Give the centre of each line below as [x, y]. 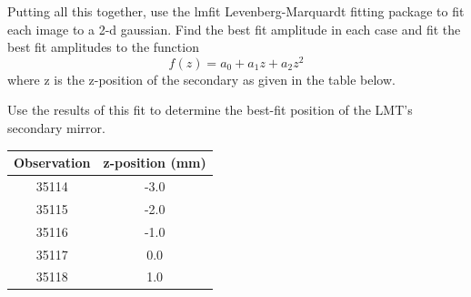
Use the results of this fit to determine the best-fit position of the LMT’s [210, 110]
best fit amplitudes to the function [103, 47]
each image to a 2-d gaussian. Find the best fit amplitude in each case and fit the [234, 29]
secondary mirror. [56, 128]
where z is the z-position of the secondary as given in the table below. [201, 79]
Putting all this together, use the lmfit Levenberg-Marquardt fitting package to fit [236, 11]
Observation [52, 163]
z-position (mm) [155, 163]
